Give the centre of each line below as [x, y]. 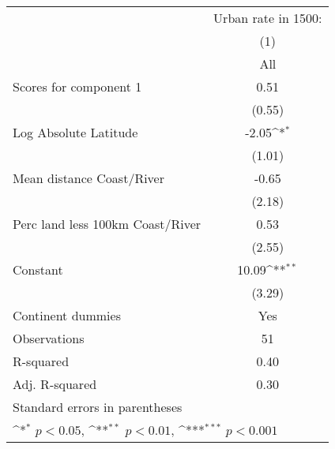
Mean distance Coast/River [88, 178]
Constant [38, 269]
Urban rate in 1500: [268, 18]
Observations [49, 338]
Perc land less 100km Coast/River [107, 224]
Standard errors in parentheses [98, 407]
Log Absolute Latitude [75, 132]
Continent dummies [67, 315]
